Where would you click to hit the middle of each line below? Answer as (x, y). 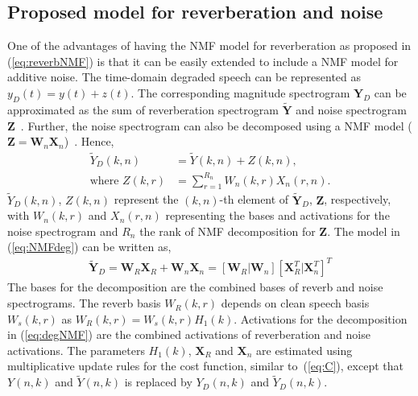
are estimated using (304, 350)
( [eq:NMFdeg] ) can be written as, (89, 247)
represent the (146, 199)
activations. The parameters (76, 350)
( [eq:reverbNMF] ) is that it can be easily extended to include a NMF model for (203, 61)
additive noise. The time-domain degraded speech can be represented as (184, 77)
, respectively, (358, 199)
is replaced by (158, 382)
